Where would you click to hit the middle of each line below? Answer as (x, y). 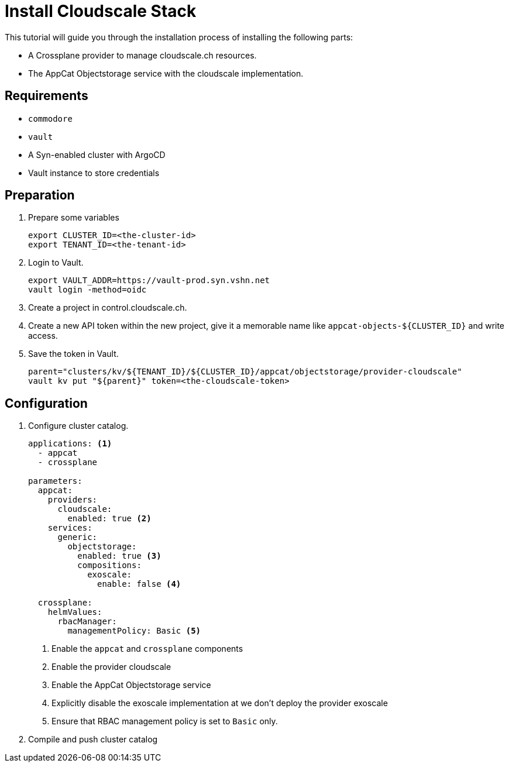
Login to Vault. (56, 263)
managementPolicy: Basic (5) (134, 631)
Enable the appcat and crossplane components (147, 649)
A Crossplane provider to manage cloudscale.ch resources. (142, 55)
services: (70, 528)
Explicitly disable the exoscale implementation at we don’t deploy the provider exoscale (220, 703)
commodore (50, 118)
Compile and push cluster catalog (93, 740)
